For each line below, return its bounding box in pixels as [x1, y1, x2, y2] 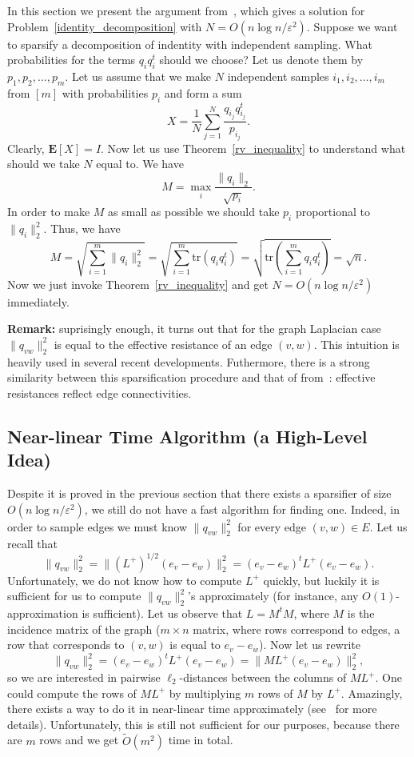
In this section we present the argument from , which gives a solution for [7, 2, 365, 18]
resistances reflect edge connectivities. [7, 384, 192, 401]
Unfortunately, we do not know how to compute [7, 571, 242, 588]
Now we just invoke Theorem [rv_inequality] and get [7, 275, 269, 292]
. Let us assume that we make [65, 67, 212, 84]
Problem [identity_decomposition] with [7, 18, 202, 34]
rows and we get [39, 731, 119, 748]
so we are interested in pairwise [7, 669, 161, 685]
